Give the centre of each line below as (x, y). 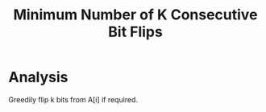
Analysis (38, 77)
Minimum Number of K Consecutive (135, 15)
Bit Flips (135, 32)
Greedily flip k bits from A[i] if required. (73, 99)
